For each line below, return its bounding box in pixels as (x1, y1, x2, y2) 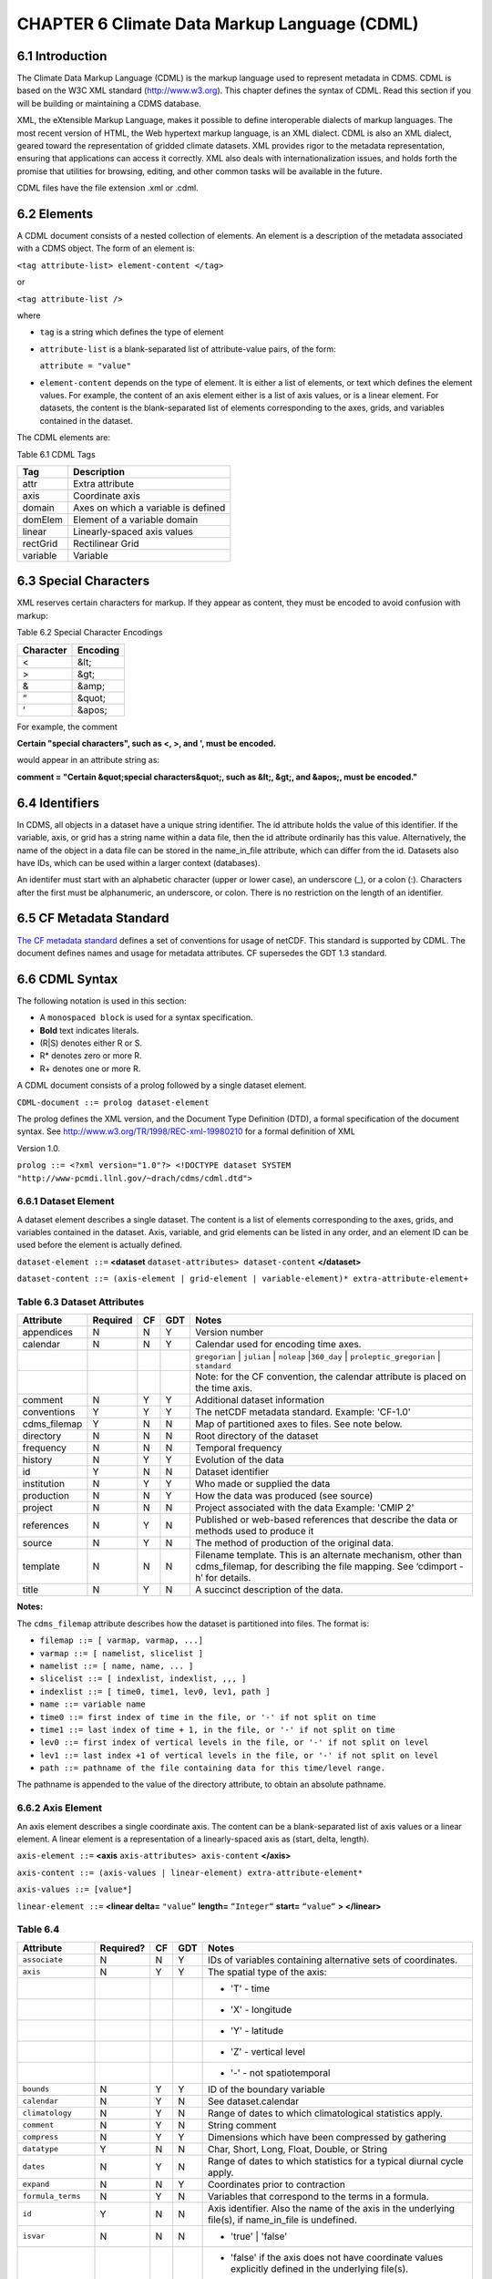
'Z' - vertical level (230, 2045, 305, 2057)
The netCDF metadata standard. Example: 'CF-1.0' (195, 1406, 412, 1418)
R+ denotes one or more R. (39, 1063, 141, 1074)
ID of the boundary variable (207, 2083, 325, 2096)
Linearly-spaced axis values (73, 525, 193, 538)
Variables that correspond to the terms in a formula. (207, 2190, 430, 2202)
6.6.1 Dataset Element (16, 1195, 115, 1208)
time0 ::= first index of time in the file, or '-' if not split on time (39, 1712, 377, 1722)
